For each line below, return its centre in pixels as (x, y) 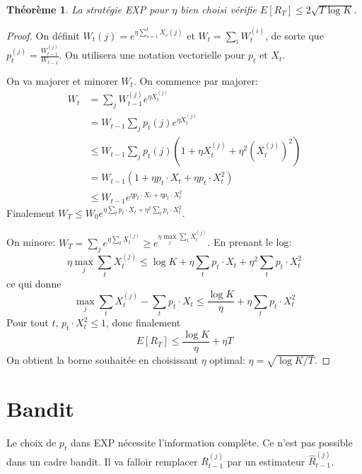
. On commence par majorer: (195, 80)
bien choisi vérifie (218, 9)
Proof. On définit (43, 35)
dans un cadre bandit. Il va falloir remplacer (102, 461)
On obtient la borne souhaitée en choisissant (103, 359)
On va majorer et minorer (62, 80)
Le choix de (31, 442)
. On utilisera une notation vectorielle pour (152, 55)
